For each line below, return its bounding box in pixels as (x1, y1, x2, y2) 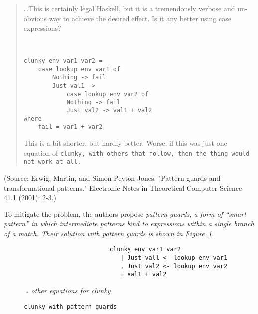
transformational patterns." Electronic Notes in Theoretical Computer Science (4, 182, 242, 193)
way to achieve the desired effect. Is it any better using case (49, 13, 231, 23)
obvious (23, 13, 47, 23)
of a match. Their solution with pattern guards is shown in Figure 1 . (4, 228, 214, 238)
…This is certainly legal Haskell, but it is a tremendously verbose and (23, 3, 235, 13)
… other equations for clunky (24, 285, 111, 296)
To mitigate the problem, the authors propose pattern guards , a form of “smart (4, 209, 246, 219)
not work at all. (23, 158, 81, 166)
